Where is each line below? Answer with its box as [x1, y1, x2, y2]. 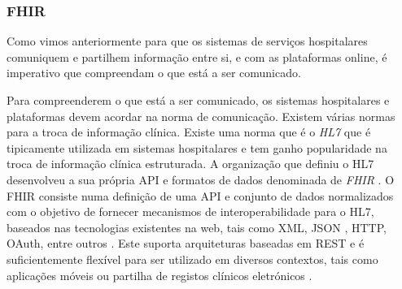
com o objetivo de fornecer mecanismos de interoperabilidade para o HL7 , [7, 203, 374, 220]
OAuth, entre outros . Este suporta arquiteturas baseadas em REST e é [7, 235, 365, 252]
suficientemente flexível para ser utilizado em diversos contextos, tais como [7, 250, 378, 267]
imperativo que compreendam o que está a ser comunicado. [7, 64, 301, 81]
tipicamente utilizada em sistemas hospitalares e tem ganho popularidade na [7, 139, 387, 156]
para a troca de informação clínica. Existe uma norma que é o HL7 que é [7, 123, 371, 140]
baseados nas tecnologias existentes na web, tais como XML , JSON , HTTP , [7, 218, 387, 235]
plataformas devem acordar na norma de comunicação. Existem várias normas [7, 107, 395, 124]
